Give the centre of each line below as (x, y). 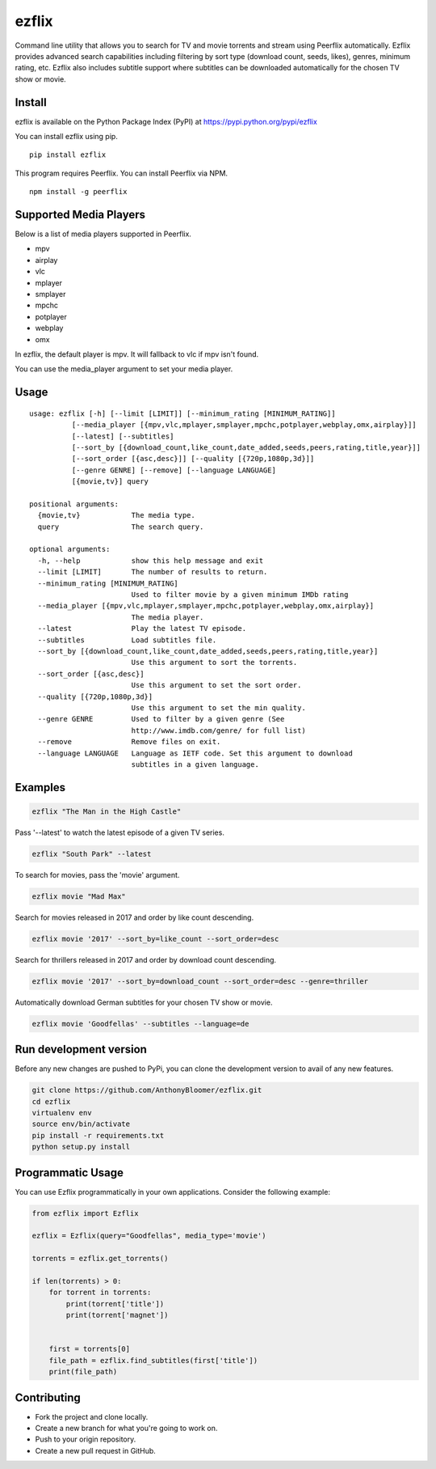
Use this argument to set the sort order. (216, 685)
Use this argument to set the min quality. (218, 707)
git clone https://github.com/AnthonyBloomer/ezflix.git (147, 1090)
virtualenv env (62, 1113)
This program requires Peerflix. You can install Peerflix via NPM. (122, 173)
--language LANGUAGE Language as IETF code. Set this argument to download (195, 753)
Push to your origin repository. (86, 1439)
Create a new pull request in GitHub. (96, 1450)
